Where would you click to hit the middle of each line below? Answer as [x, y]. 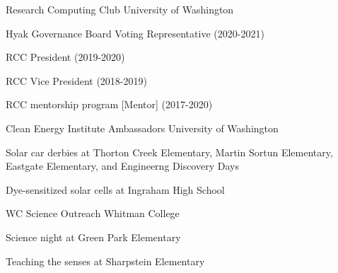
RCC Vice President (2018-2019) [76, 80]
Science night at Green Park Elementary [93, 237]
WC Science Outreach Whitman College [93, 213]
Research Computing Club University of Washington [120, 9]
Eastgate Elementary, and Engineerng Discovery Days [122, 166]
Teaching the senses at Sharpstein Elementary [105, 261]
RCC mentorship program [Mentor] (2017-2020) [109, 104]
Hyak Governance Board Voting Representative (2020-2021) [135, 33]
